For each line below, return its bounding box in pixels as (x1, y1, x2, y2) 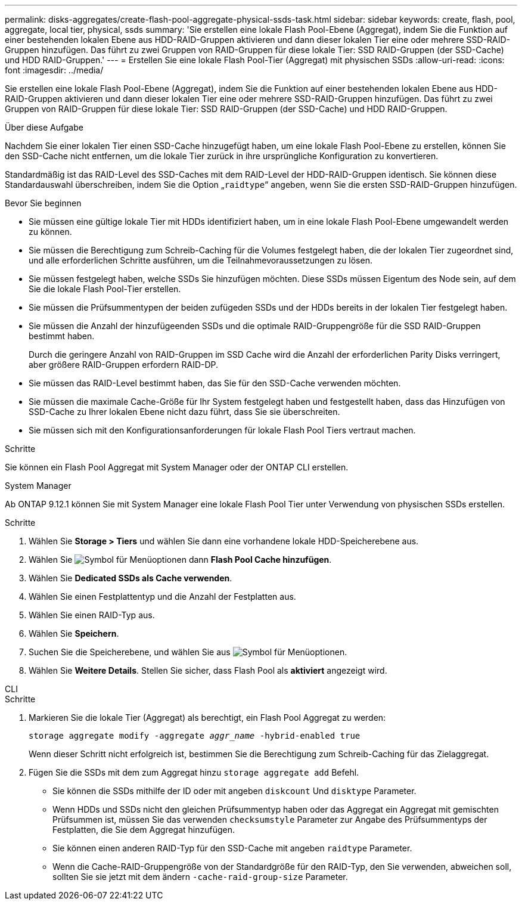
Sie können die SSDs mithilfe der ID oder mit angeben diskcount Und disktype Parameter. (52, 786, 417, 796)
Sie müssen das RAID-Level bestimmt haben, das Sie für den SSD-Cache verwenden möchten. (29, 378, 401, 388)
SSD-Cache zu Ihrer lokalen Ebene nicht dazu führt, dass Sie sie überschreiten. (29, 407, 340, 417)
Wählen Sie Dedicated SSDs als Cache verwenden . (29, 573, 232, 583)
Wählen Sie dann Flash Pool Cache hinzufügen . (29, 554, 332, 565)
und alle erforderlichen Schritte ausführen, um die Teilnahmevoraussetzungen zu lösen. (29, 255, 372, 265)
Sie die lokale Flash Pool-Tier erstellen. (29, 284, 181, 294)
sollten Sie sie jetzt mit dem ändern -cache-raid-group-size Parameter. (52, 872, 348, 882)
